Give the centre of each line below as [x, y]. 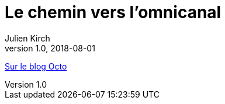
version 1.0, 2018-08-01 [50, 48]
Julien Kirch [27, 38]
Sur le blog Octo [36, 66]
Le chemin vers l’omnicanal [113, 12]
